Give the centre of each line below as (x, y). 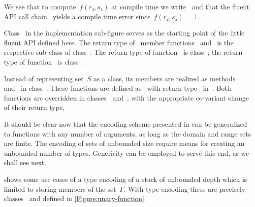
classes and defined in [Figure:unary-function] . (75, 198)
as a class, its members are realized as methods (164, 78)
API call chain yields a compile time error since (77, 16)
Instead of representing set (44, 78)
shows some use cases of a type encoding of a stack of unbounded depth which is (126, 179)
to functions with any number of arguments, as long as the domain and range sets (127, 133)
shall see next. (25, 162)
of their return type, (34, 107)
